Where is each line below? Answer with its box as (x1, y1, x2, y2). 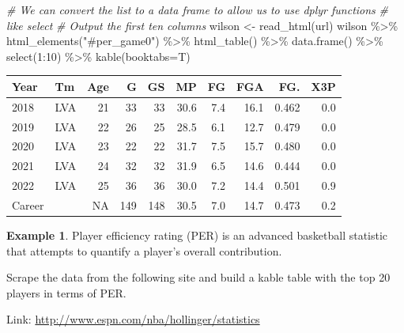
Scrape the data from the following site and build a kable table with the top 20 (6, 269, 391, 286)
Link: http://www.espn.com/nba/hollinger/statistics (6, 311, 260, 327)
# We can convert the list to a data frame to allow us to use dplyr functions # (6, 2, 388, 17)
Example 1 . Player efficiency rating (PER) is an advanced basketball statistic (6, 227, 388, 244)
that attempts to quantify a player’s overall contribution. (6, 242, 282, 259)
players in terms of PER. (6, 284, 126, 301)
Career (12, 196, 44, 213)
